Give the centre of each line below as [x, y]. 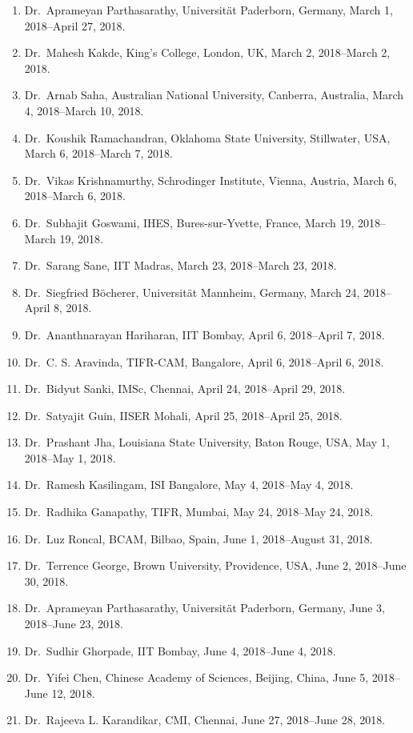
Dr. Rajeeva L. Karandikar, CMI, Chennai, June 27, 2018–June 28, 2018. [205, 720]
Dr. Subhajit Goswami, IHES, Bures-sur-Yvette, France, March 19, [189, 222]
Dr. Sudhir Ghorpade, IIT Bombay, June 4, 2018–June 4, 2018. [180, 650]
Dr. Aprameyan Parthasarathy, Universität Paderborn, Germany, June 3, [204, 608]
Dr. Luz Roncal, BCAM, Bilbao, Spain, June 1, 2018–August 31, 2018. [198, 538]
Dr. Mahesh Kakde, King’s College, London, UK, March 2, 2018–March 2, [207, 52]
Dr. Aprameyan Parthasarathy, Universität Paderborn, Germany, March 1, [209, 10]
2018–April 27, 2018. [75, 25]
